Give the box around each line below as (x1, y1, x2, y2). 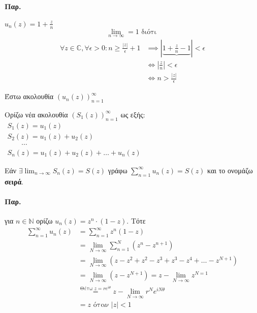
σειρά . (5, 176, 24, 186)
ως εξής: (120, 109, 145, 119)
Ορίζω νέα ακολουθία (5, 109, 68, 119)
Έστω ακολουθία (5, 91, 54, 102)
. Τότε (126, 215, 146, 226)
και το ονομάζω (207, 165, 253, 175)
